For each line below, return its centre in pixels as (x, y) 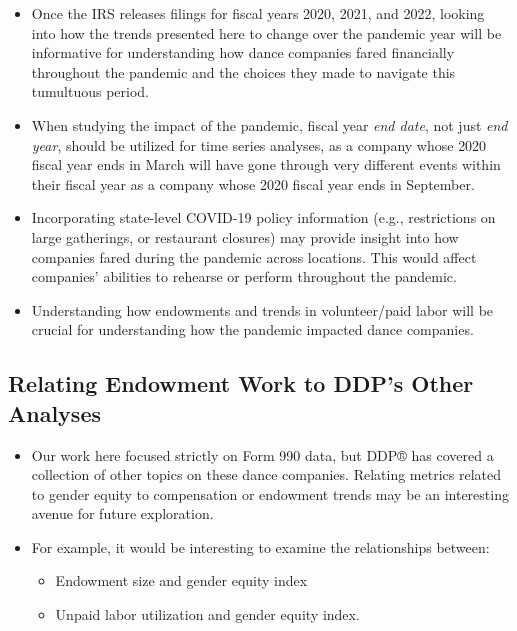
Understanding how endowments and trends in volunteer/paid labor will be (262, 309)
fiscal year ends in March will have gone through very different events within (266, 164)
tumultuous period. (90, 91)
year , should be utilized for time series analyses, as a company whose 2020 (259, 144)
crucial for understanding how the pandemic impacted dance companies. (252, 329)
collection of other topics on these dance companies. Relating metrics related (266, 474)
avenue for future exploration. (122, 513)
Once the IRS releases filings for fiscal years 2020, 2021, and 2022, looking (258, 13)
